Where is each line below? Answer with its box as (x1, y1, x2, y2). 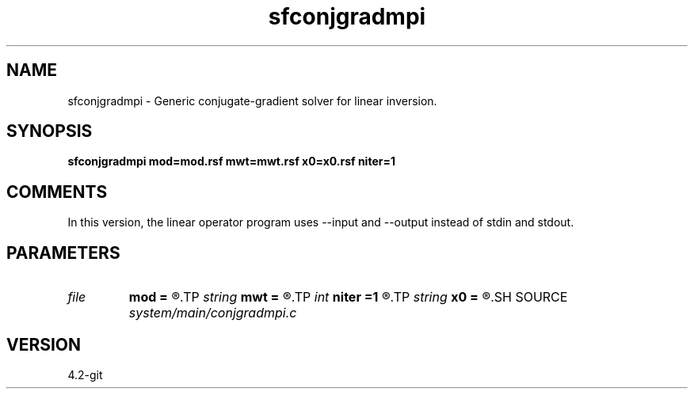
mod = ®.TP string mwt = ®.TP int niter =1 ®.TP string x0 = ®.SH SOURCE (128, 289, 568, 306)
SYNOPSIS (6, 121, 93, 142)
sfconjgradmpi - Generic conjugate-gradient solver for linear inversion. (67, 93, 437, 108)
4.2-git (67, 367, 103, 382)
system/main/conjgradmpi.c (128, 305, 297, 321)
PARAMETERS (6, 242, 120, 263)
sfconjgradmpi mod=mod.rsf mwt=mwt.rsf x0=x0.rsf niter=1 (67, 154, 395, 169)
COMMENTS (6, 181, 108, 202)
